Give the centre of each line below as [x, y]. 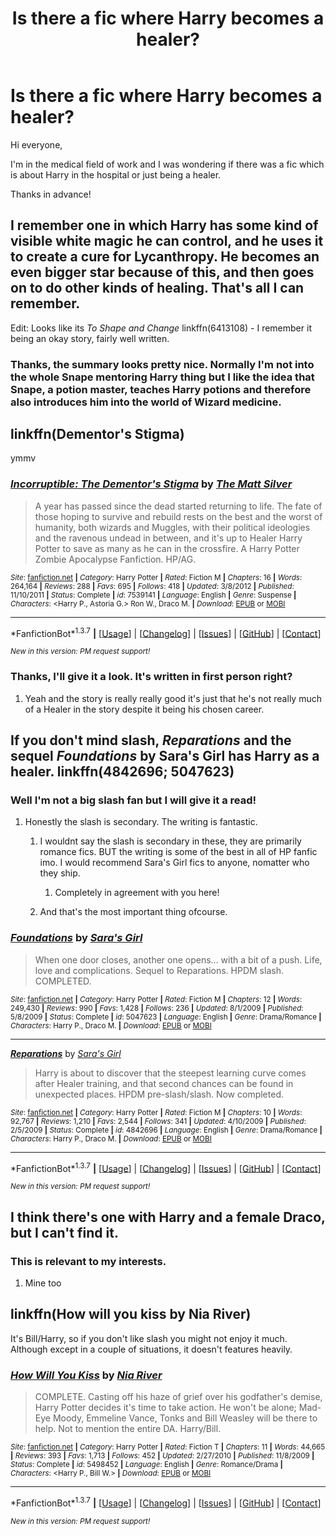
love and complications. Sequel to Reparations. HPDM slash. [159, 970]
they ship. [60, 873]
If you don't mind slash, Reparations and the [151, 740]
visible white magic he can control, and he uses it [167, 241]
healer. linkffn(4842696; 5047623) [122, 772]
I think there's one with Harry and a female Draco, [168, 1217]
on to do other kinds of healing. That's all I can [157, 288]
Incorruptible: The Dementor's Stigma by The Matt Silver [151, 484]
